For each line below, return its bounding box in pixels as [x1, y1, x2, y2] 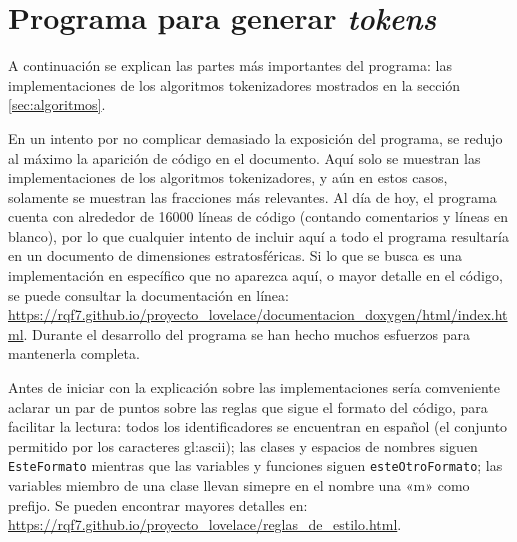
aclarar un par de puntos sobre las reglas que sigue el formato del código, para [8, 396, 488, 417]
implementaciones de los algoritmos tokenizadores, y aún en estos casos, [8, 167, 448, 188]
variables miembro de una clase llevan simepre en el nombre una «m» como [8, 475, 470, 496]
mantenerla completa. [8, 343, 140, 364]
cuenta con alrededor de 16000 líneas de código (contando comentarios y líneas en [8, 206, 509, 227]
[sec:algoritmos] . [8, 94, 106, 115]
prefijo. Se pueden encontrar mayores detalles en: [8, 494, 308, 515]
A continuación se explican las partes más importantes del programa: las [8, 55, 452, 76]
